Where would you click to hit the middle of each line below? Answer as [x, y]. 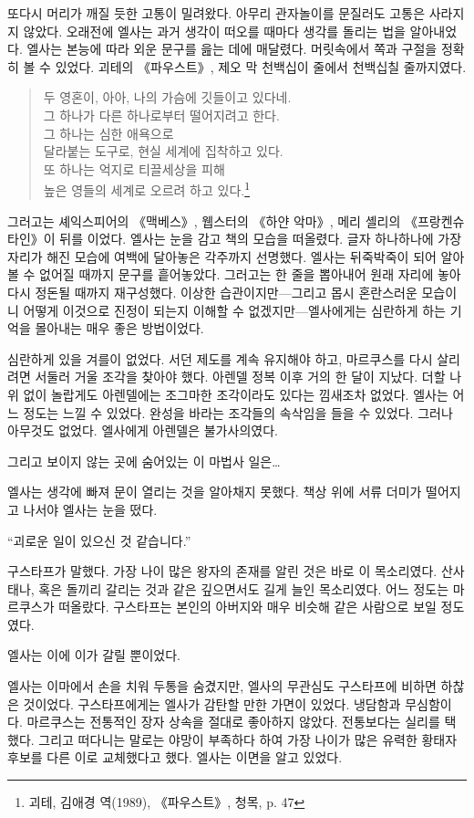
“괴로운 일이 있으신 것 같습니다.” [99, 540]
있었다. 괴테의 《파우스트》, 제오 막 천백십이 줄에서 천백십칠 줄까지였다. [261, 66]
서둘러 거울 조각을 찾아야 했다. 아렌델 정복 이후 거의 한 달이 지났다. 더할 [240, 377]
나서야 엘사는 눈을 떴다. [90, 509]
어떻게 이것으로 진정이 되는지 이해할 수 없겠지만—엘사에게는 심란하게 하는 [234, 310]
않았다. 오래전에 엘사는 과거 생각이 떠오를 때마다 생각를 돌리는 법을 [214, 31]
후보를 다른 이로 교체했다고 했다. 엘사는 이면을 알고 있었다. [175, 757]
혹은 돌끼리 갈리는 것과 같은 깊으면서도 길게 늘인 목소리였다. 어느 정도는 [244, 588]
